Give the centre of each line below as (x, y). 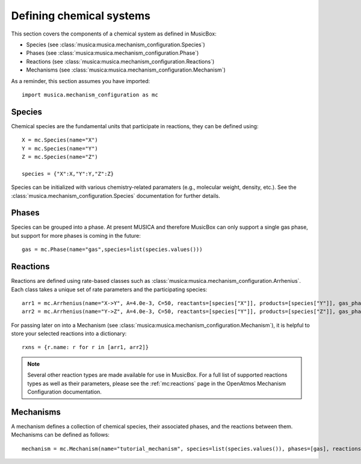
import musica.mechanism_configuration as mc (90, 94)
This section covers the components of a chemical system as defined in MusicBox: (114, 34)
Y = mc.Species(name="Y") (60, 148)
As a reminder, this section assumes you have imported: (81, 81)
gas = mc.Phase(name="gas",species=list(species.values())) (112, 249)
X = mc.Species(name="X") (60, 140)
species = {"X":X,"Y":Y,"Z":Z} (68, 174)
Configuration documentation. (65, 392)
